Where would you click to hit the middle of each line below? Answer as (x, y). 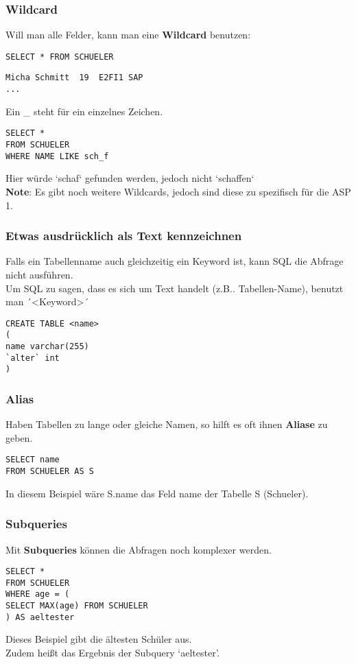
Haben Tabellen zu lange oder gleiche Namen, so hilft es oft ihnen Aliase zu (167, 424)
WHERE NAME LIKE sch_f (57, 156)
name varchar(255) (47, 347)
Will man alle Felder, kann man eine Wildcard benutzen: (128, 35)
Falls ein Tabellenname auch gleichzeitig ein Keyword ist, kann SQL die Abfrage (175, 261)
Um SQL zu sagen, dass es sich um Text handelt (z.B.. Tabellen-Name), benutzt (175, 288)
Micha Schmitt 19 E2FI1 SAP (74, 78)
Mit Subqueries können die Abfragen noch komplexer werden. (139, 549)
